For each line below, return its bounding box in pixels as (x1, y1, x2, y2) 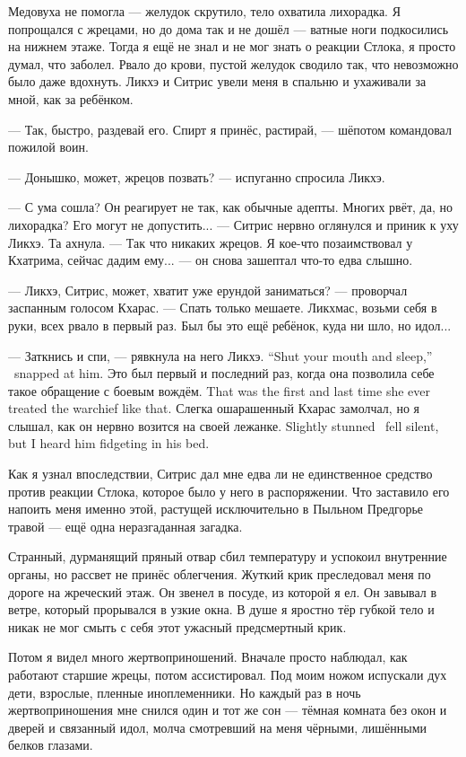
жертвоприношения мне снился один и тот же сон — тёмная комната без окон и (8, 700, 447, 719)
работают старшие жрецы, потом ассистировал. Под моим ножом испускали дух (8, 665, 447, 683)
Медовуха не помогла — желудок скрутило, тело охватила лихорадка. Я (8, 2, 401, 20)
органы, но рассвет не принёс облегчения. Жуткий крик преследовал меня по (8, 565, 431, 584)
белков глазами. (8, 735, 93, 754)
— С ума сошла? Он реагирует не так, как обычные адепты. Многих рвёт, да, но (8, 198, 453, 216)
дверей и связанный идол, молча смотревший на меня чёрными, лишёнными (8, 717, 427, 736)
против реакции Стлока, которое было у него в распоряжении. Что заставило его (8, 481, 450, 500)
